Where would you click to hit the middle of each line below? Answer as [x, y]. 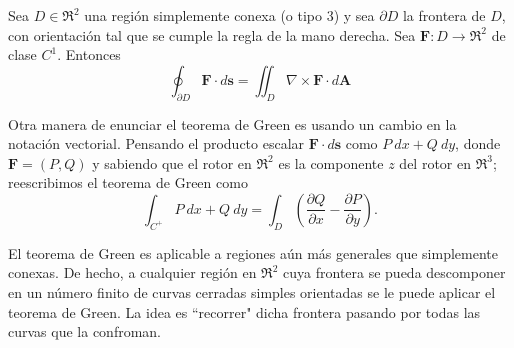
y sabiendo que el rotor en [172, 162]
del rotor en [435, 162]
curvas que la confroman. [84, 331]
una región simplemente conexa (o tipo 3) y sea [229, 15]
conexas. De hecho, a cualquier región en [132, 272]
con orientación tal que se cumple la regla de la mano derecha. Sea [212, 34]
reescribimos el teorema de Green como [128, 182]
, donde [478, 143]
